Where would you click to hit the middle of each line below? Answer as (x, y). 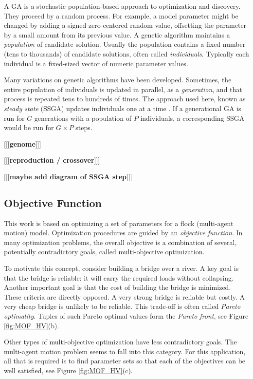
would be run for (29, 127)
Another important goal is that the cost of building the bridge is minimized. (117, 287)
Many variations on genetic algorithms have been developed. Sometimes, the (118, 80)
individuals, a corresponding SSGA (192, 118)
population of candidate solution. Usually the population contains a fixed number (125, 44)
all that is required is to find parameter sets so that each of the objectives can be (125, 361)
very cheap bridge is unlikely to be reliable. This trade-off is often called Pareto (122, 306)
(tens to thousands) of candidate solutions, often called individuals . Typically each (126, 53)
